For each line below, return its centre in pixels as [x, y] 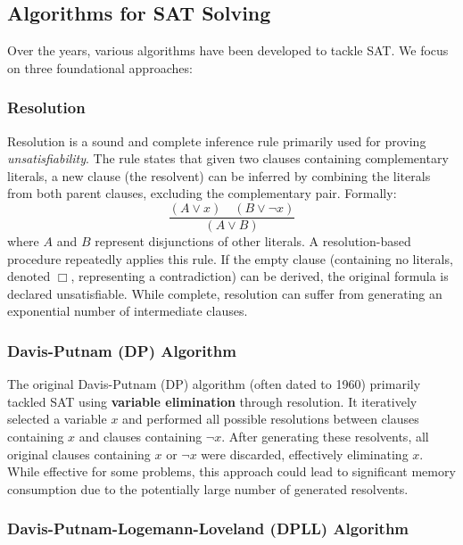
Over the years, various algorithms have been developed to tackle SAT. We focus [228, 50]
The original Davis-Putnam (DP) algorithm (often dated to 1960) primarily [214, 384]
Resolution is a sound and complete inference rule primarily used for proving [217, 140]
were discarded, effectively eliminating [305, 454]
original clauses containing [79, 454]
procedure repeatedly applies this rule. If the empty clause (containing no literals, [230, 258]
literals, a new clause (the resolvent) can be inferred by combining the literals [219, 175]
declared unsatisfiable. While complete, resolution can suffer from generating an [225, 293]
